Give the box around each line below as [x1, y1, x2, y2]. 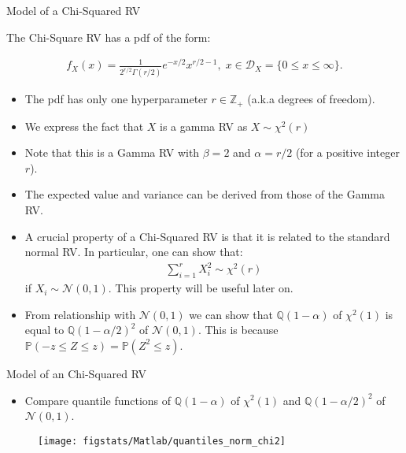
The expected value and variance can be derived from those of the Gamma [24, 186, 385, 202]
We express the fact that [24, 117, 144, 134]
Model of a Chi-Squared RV [6, 2, 141, 18]
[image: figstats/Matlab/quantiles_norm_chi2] [38, 435, 286, 447]
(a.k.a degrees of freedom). [247, 91, 375, 107]
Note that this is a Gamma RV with [24, 144, 200, 161]
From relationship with [24, 306, 136, 322]
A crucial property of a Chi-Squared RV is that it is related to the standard [24, 228, 390, 244]
